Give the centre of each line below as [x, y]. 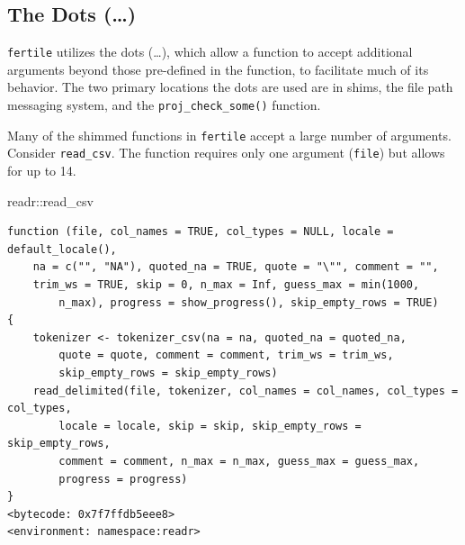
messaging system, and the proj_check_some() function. [164, 105]
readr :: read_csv [50, 200]
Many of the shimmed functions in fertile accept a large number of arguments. [229, 135]
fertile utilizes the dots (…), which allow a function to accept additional [210, 52]
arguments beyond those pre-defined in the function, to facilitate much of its [218, 69]
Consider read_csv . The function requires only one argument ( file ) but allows [226, 153]
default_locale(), [62, 249]
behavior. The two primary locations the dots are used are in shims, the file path [230, 87]
